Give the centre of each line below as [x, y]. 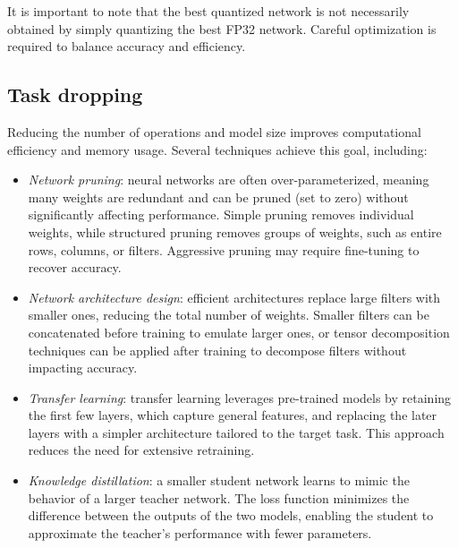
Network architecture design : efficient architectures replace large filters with [234, 297]
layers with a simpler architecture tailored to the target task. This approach [236, 432]
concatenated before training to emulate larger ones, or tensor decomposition [239, 332]
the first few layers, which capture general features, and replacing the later [233, 415]
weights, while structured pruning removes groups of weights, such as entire [235, 231]
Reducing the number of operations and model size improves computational [214, 131]
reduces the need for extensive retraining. [141, 450]
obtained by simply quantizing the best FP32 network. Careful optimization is [222, 28]
